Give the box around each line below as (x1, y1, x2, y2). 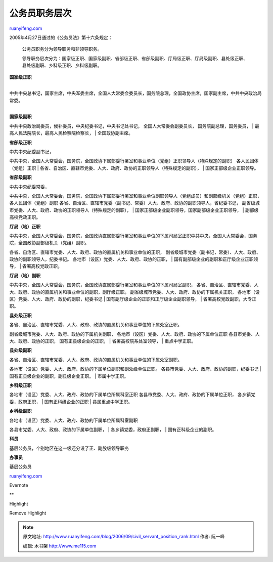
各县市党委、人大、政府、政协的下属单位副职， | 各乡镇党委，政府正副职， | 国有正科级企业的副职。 (9, 426, 217, 433)
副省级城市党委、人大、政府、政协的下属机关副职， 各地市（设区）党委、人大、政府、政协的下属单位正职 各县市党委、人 (9, 331, 260, 337)
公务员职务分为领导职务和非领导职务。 (22, 46, 102, 52)
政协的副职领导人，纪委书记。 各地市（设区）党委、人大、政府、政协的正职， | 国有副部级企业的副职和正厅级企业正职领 (9, 256, 258, 263)
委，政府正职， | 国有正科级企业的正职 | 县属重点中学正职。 (9, 399, 133, 405)
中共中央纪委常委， (9, 184, 50, 190)
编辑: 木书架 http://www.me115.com (23, 543, 97, 549)
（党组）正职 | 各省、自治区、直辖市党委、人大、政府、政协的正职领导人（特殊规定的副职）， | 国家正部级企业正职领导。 (9, 165, 259, 171)
